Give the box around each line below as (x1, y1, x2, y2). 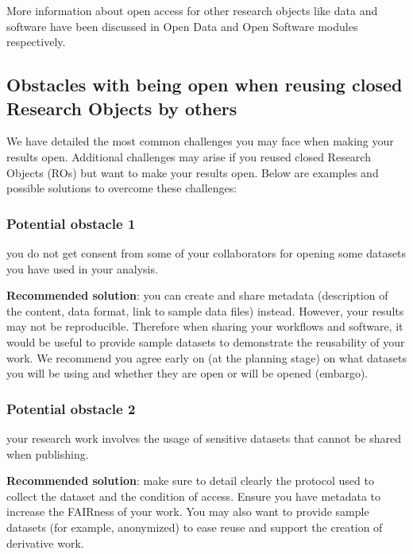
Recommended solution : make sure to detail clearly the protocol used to (6, 472, 374, 489)
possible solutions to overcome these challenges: (6, 180, 237, 196)
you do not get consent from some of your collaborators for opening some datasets (6, 244, 407, 261)
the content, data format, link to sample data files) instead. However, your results (6, 302, 404, 319)
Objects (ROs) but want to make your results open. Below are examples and (6, 164, 379, 180)
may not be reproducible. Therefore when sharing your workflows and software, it (6, 318, 403, 335)
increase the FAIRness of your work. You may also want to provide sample (6, 503, 369, 520)
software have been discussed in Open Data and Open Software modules (6, 17, 358, 34)
